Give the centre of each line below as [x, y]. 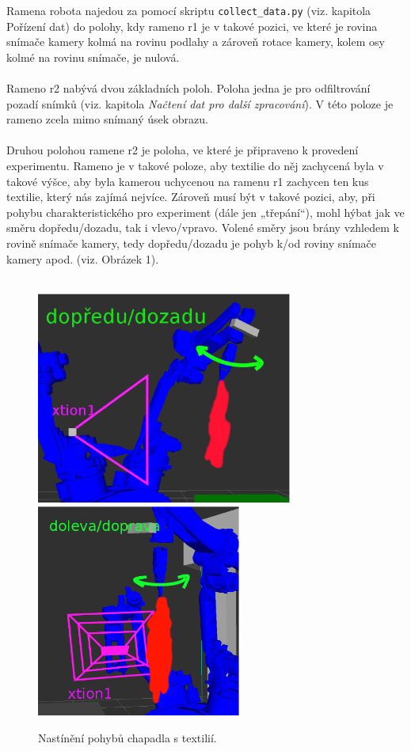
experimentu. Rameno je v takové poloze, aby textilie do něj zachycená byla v [195, 165]
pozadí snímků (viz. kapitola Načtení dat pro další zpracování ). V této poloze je [200, 103]
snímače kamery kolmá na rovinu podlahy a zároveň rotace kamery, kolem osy [196, 42]
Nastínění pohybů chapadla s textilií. [127, 738]
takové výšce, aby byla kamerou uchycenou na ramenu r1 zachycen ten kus [188, 181]
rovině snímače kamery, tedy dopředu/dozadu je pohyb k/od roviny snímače [192, 243]
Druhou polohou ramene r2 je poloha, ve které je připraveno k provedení [183, 150]
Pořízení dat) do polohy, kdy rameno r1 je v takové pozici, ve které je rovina [192, 26]
